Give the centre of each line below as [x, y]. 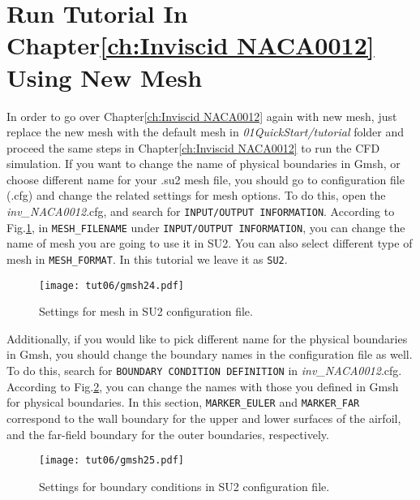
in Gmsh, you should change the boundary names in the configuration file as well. [210, 354]
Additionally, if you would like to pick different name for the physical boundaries [207, 338]
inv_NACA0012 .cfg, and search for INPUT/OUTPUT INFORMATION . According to [201, 211]
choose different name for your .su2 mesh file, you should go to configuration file [206, 179]
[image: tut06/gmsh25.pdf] [111, 461]
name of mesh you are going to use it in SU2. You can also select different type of [210, 243]
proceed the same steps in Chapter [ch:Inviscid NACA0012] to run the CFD [193, 147]
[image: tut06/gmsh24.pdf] [111, 285]
